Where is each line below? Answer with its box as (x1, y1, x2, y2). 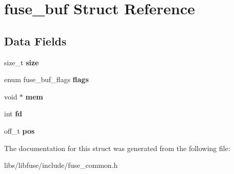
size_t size (4, 57, 39, 67)
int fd (4, 108, 22, 119)
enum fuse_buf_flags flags (4, 74, 89, 85)
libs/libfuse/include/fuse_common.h (4, 160, 118, 170)
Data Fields (4, 33, 67, 48)
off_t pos (4, 125, 35, 136)
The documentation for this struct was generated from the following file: (4, 142, 230, 153)
